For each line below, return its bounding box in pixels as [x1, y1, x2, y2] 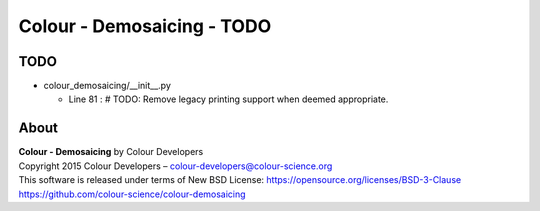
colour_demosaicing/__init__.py [43, 80, 172, 92]
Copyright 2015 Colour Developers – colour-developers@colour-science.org [18, 160, 333, 172]
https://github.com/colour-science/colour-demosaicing [18, 188, 246, 200]
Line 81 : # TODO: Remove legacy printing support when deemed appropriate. [68, 93, 389, 105]
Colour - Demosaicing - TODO [18, 15, 272, 37]
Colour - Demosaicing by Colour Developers [18, 146, 204, 158]
